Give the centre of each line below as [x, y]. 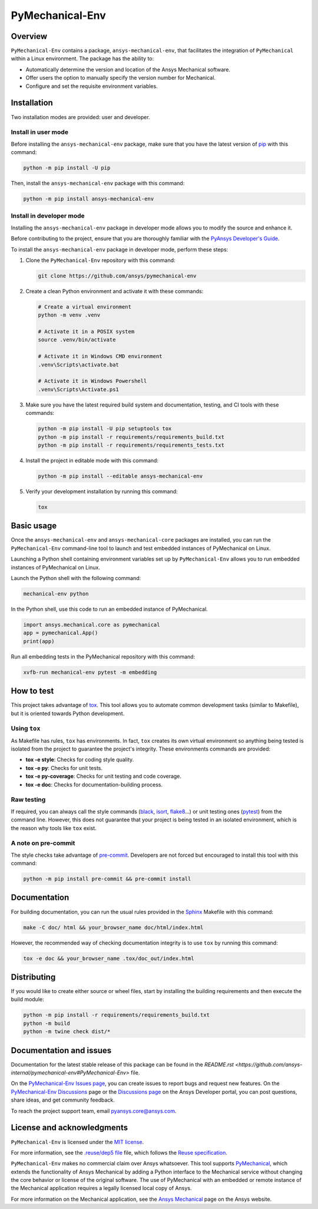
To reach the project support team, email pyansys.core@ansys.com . [94, 1111]
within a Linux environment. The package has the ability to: [82, 58]
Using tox [26, 729]
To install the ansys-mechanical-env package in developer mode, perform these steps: [120, 249]
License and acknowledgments [69, 1128]
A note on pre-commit [43, 843]
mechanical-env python [56, 594]
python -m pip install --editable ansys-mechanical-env [120, 476]
